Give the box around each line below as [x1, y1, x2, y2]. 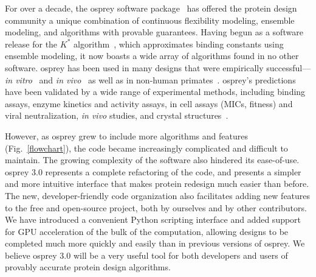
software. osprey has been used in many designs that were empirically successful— [5, 61, 311, 74]
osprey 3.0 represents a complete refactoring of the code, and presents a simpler [5, 165, 301, 178]
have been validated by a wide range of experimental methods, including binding [5, 85, 306, 98]
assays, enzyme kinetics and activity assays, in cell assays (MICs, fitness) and [5, 97, 293, 110]
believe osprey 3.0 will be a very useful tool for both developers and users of [5, 248, 288, 261]
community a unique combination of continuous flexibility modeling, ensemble [5, 13, 295, 26]
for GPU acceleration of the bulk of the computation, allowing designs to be [5, 225, 289, 237]
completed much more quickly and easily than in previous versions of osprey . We [5, 237, 305, 250]
